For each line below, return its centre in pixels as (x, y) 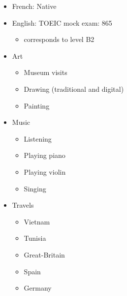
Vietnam (37, 221)
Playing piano (45, 155)
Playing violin (45, 171)
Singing (35, 188)
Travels (23, 205)
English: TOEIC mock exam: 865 (62, 22)
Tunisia (35, 238)
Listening (38, 138)
